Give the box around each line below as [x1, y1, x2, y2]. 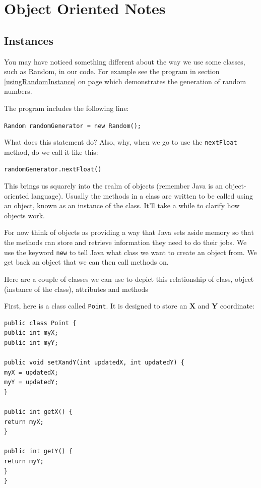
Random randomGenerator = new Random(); [4, 122, 142, 130]
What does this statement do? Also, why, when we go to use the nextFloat [4, 137, 237, 147]
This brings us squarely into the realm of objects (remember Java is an [4, 180, 223, 191]
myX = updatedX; [4, 369, 58, 376]
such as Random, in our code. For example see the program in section [4, 66, 220, 77]
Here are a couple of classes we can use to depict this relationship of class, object [4, 273, 254, 284]
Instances [4, 32, 53, 48]
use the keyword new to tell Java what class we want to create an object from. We [4, 247, 257, 257]
